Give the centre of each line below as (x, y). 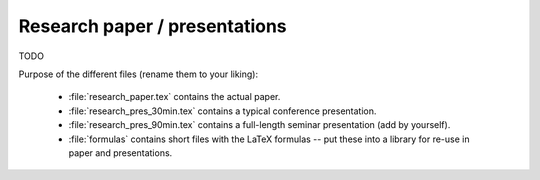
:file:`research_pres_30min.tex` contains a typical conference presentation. (222, 111)
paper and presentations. (120, 152)
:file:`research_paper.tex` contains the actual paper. (174, 97)
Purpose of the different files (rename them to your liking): (138, 74)
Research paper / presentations (152, 26)
